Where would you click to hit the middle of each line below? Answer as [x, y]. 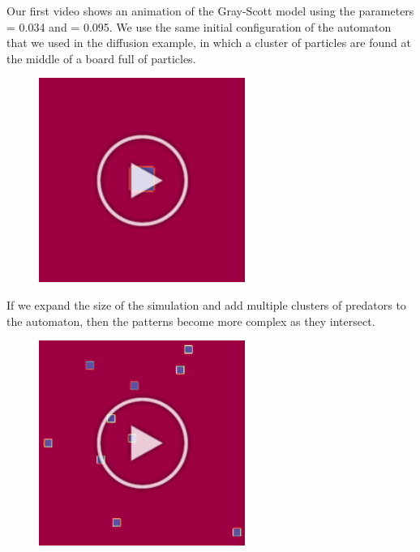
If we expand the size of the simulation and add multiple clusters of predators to [206, 305]
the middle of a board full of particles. [101, 58]
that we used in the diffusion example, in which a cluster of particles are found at [209, 43]
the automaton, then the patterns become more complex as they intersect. [191, 321]
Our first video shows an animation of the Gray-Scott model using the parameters [210, 11]
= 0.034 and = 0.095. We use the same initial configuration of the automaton [199, 26]
